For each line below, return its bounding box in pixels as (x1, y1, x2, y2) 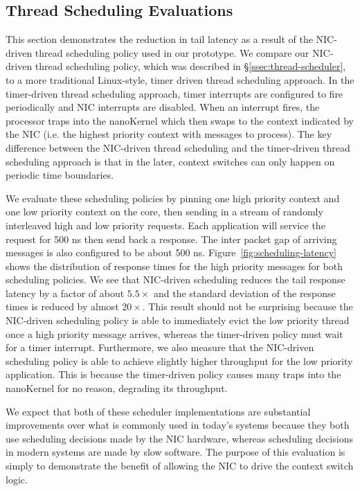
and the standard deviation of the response (153, 285, 336, 300)
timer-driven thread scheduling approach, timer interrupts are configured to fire (6, 86, 343, 100)
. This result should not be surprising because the (142, 299, 353, 314)
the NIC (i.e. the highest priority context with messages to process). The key (6, 127, 332, 141)
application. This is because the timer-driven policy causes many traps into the (6, 367, 341, 382)
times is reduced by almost (6, 299, 119, 314)
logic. (6, 472, 28, 486)
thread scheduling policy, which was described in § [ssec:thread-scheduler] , (35, 59, 346, 73)
